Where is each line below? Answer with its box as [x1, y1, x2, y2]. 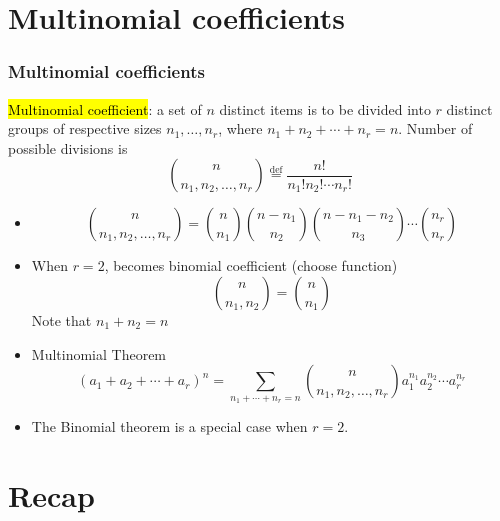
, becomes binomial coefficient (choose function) [104, 255, 398, 276]
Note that [31, 309, 92, 330]
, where [218, 118, 263, 139]
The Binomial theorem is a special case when [31, 415, 308, 436]
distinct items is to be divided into [219, 98, 431, 119]
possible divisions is [8, 137, 128, 158]
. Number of [398, 118, 473, 139]
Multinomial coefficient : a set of [8, 98, 202, 119]
